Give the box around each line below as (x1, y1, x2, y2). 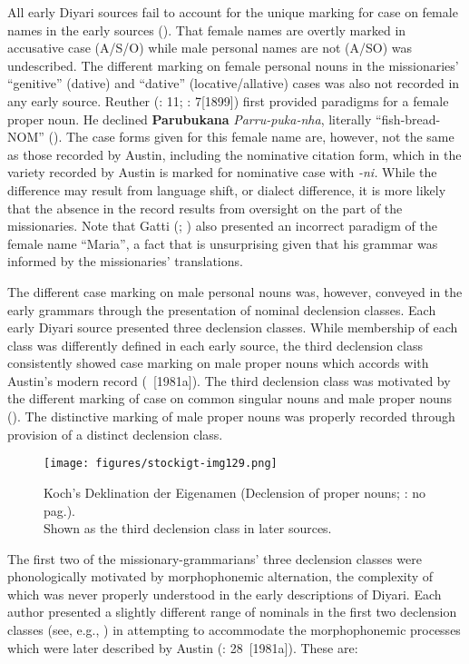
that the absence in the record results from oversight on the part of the (7, 198, 403, 217)
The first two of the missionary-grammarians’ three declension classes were (7, 549, 422, 568)
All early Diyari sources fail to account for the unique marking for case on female (7, 3, 458, 21)
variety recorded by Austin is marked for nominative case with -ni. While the (7, 163, 437, 182)
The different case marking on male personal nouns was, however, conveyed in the (7, 282, 463, 301)
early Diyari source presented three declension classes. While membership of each (7, 318, 458, 337)
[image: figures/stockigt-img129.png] (44, 457, 278, 471)
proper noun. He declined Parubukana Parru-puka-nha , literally (7, 109, 372, 128)
